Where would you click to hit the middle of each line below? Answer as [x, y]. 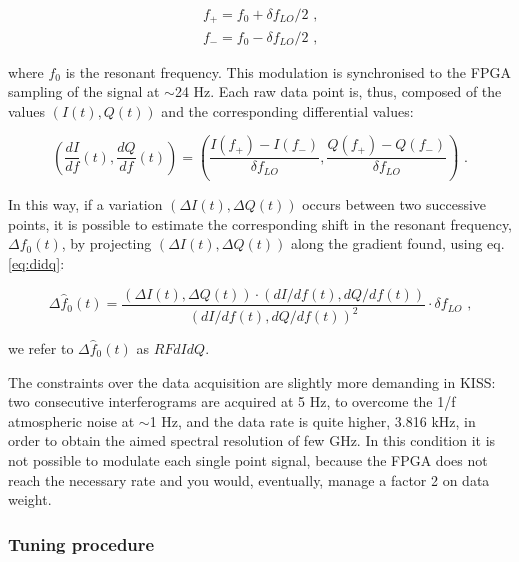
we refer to [41, 348]
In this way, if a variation [85, 204]
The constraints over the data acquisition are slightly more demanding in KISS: [252, 381]
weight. [30, 499]
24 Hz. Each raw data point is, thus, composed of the [338, 91]
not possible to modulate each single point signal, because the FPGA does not [248, 459]
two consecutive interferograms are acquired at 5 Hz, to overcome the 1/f [232, 401]
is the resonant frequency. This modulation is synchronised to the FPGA [288, 71]
